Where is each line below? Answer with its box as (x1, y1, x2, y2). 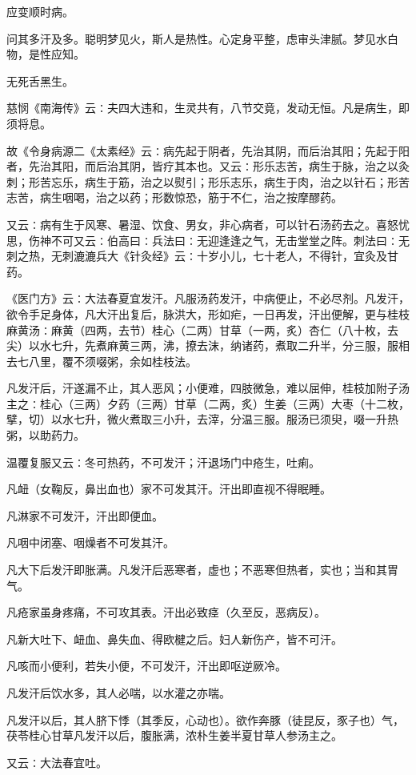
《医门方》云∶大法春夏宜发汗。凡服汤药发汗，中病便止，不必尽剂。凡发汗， (6, 290, 410, 307)
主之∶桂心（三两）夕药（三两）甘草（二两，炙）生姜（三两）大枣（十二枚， (6, 395, 410, 412)
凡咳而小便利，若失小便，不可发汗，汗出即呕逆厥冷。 (6, 657, 286, 674)
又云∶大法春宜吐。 (6, 753, 107, 770)
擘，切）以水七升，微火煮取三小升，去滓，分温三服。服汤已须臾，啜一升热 (6, 411, 398, 428)
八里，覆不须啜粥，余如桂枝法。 (28, 352, 197, 369)
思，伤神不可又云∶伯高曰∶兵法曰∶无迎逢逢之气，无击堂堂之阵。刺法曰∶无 (6, 231, 410, 248)
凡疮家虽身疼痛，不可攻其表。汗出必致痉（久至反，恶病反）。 (6, 604, 326, 620)
